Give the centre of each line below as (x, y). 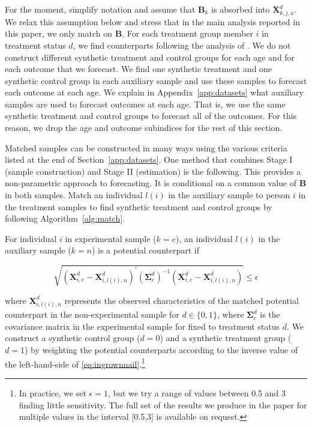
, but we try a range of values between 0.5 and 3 (196, 392)
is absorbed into (241, 9)
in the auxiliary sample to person (229, 195)
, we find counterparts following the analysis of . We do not (182, 45)
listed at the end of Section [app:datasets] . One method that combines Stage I (149, 159)
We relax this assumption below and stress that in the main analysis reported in (152, 21)
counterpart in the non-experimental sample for (92, 314)
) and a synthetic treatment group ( (226, 338)
